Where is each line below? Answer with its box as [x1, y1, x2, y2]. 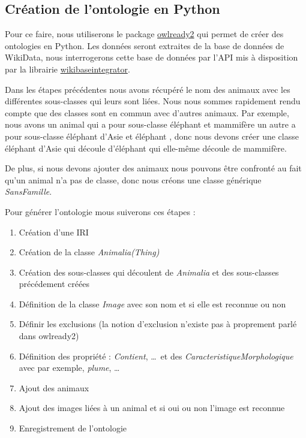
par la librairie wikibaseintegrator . [5, 62, 130, 75]
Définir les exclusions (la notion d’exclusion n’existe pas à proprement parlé [19, 318, 297, 330]
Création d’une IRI [19, 225, 89, 238]
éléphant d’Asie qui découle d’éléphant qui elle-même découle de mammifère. [5, 141, 287, 154]
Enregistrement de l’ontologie [19, 422, 127, 434]
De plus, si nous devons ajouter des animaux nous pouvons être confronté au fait [5, 162, 302, 174]
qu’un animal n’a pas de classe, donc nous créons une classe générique [5, 173, 262, 186]
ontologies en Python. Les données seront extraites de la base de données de [5, 39, 284, 52]
